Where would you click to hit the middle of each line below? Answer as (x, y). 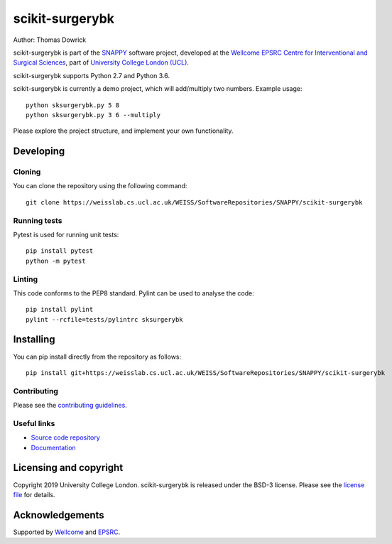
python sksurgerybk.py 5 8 (73, 105)
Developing (39, 152)
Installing (34, 340)
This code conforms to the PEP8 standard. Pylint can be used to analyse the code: (134, 293)
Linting (26, 279)
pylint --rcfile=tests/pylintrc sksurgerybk (105, 319)
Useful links (34, 423)
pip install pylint (60, 310)
